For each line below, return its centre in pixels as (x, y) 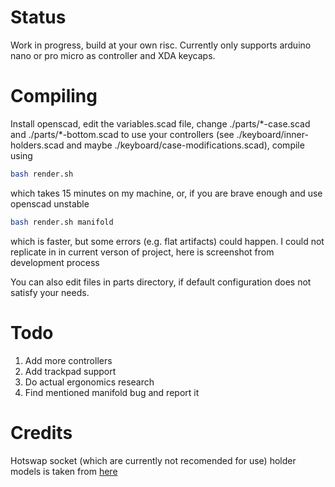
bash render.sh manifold (62, 222)
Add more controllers (68, 360)
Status (38, 17)
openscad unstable (50, 203)
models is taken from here (64, 471)
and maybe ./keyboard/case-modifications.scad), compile (185, 145)
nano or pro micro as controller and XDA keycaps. (113, 55)
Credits (41, 432)
